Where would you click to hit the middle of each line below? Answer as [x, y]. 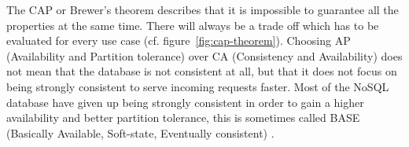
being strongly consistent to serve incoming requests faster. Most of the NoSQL [198, 86]
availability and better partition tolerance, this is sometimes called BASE [183, 118]
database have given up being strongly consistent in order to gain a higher [185, 102]
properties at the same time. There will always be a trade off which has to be [193, 25]
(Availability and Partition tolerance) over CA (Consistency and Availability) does [204, 55]
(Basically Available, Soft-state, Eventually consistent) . [140, 132]
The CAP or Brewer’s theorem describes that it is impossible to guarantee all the [203, 9]
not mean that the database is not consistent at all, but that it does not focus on [202, 71]
